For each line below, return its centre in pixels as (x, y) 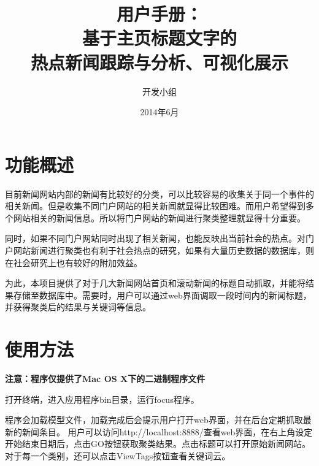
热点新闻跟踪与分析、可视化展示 (159, 62)
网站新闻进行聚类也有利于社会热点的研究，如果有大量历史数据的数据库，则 (163, 250)
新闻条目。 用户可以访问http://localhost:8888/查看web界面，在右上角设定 (167, 431)
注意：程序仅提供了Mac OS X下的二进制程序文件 (105, 379)
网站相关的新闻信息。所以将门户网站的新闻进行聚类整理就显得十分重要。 (159, 217)
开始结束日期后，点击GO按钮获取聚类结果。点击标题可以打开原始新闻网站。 (158, 444)
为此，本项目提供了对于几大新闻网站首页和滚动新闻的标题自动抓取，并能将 (155, 283)
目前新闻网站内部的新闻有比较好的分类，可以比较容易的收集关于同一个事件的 (159, 193)
